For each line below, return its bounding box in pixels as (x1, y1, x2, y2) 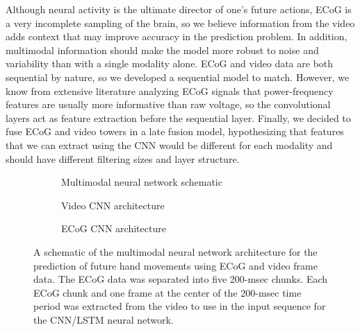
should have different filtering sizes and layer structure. (6, 151, 240, 166)
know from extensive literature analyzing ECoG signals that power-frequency (6, 83, 334, 98)
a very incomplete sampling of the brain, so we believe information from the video (6, 15, 355, 30)
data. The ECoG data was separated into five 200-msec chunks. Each (33, 272, 328, 286)
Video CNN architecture (61, 198, 165, 212)
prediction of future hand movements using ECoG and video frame (33, 258, 318, 272)
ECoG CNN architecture (61, 221, 166, 236)
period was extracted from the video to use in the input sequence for (33, 299, 326, 313)
